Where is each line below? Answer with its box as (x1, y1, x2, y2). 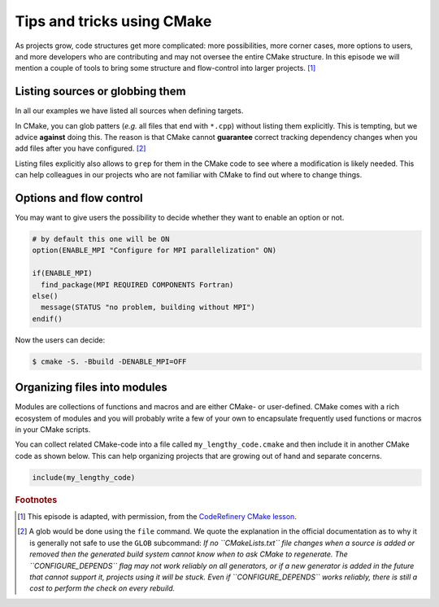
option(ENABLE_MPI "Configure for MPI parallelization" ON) (32, 246, 277, 255)
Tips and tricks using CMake (15, 12, 212, 30)
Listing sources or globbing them (15, 85, 186, 98)
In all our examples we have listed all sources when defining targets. (15, 106, 244, 116)
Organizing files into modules (15, 381, 168, 395)
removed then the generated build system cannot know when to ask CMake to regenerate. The (29, 549, 349, 559)
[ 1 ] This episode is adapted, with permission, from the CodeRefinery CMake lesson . (17, 512, 297, 522)
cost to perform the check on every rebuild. (29, 583, 176, 593)
